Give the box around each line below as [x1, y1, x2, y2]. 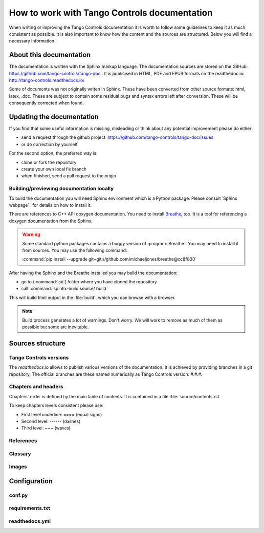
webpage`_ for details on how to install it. [9, 202, 92, 208]
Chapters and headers [9, 384, 64, 390]
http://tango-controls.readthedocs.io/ [9, 77, 85, 83]
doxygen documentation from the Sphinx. [9, 218, 93, 224]
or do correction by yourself [21, 141, 78, 147]
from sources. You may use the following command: [22, 247, 127, 253]
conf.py [9, 491, 28, 498]
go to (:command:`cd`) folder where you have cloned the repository [21, 279, 157, 285]
